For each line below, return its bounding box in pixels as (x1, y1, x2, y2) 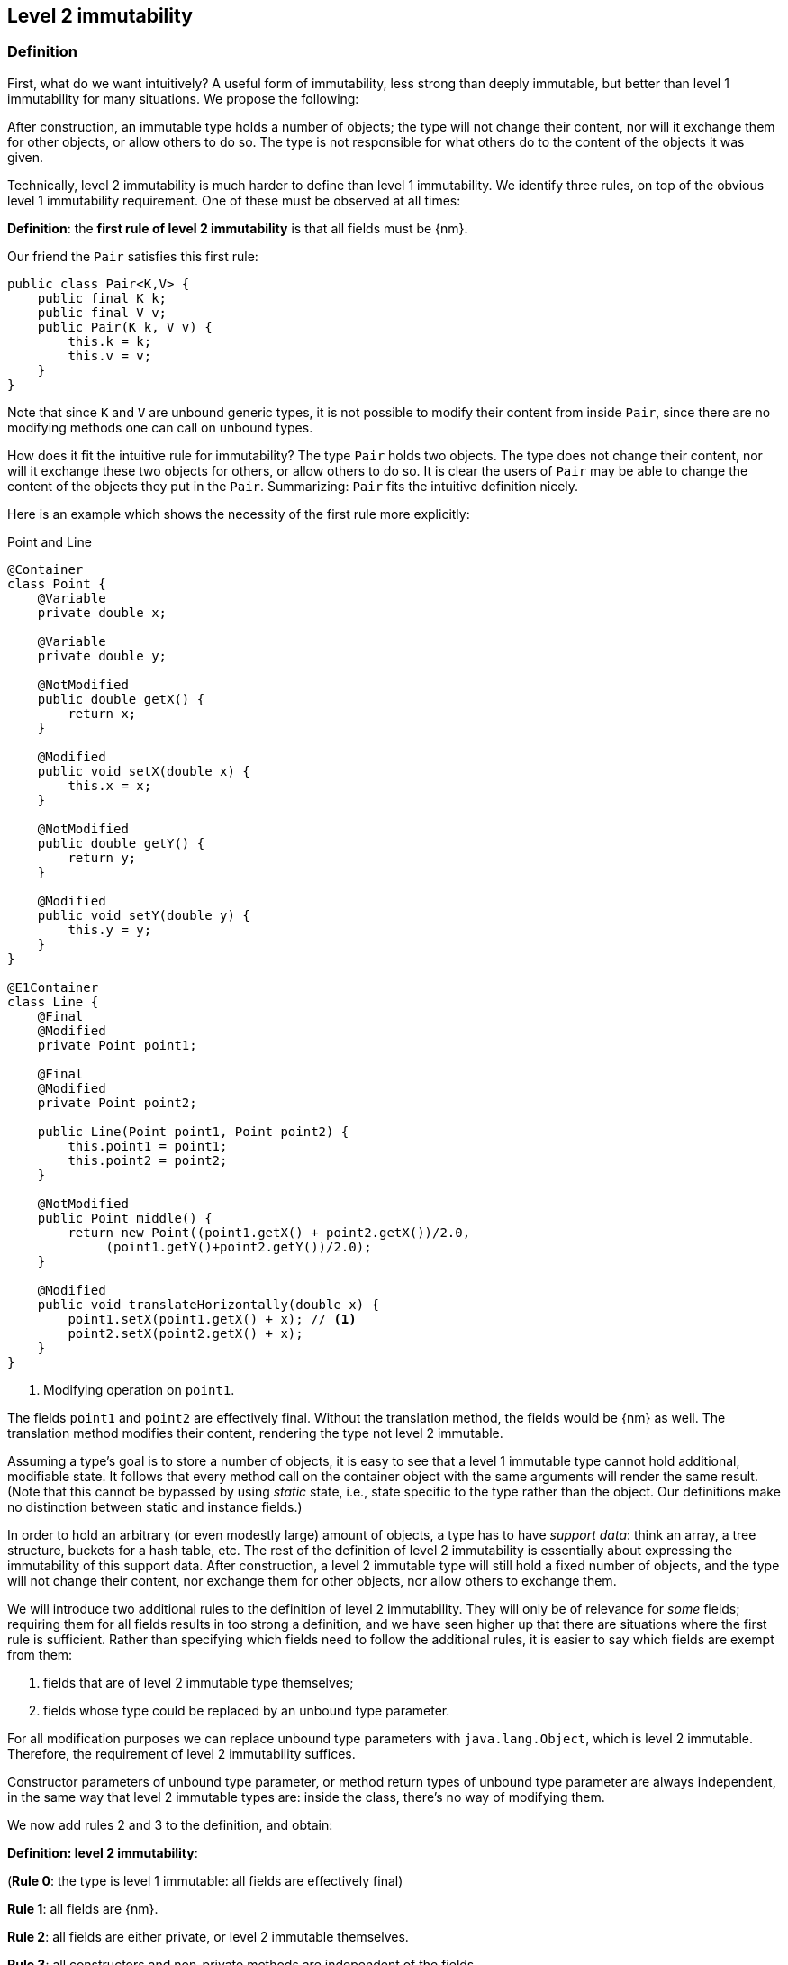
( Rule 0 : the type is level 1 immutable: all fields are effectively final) (7, 1872, 403, 1888)
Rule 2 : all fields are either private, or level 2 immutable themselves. (7, 1928, 409, 1944)
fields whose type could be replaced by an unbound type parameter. (43, 1702, 450, 1718)
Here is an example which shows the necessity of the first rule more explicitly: (7, 505, 470, 522)
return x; (68, 705, 137, 721)
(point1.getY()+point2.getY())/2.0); (105, 1239, 372, 1254)
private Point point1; (37, 1037, 197, 1052)
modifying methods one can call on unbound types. (7, 419, 313, 435)
